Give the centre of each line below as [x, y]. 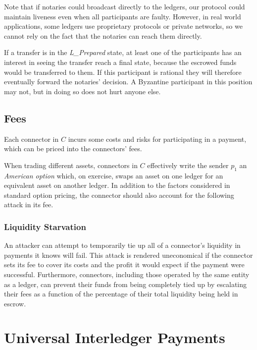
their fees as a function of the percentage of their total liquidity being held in [121, 294]
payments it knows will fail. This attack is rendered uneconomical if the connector [128, 255]
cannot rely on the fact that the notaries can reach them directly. [103, 35]
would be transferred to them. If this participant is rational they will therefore [123, 72]
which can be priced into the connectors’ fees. [73, 148]
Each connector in [31, 139]
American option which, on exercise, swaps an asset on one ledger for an [114, 175]
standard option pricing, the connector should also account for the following [119, 195]
